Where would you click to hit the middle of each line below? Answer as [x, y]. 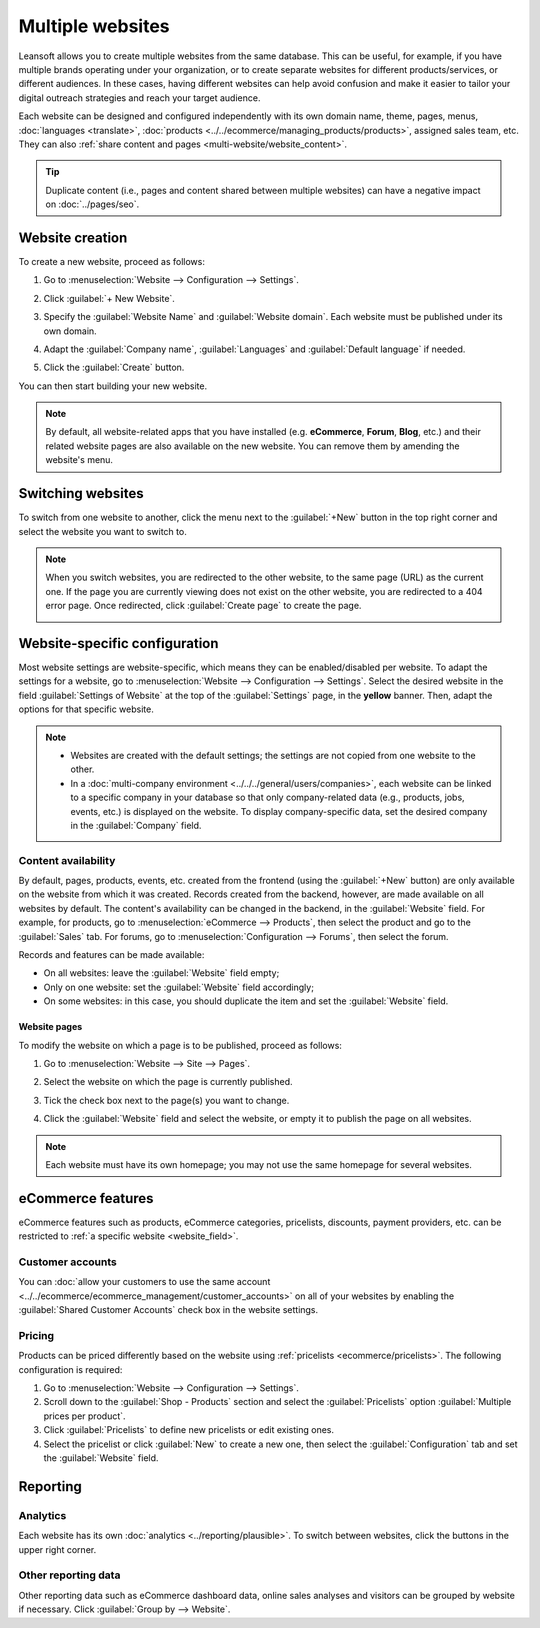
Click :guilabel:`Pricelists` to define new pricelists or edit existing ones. [189, 1430]
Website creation [73, 237]
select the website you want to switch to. [102, 531]
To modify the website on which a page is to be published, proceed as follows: [180, 1045]
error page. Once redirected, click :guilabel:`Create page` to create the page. [203, 606]
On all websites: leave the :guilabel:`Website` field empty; [161, 973]
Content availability [67, 860]
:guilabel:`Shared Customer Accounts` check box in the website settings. [168, 1310]
